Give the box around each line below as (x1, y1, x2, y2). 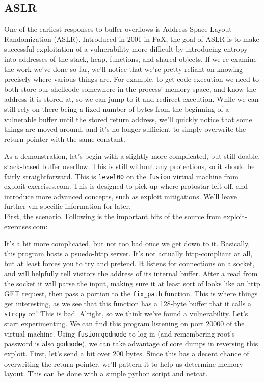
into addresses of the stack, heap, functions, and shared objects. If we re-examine (4, 53, 257, 64)
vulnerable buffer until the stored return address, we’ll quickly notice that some (4, 113, 252, 124)
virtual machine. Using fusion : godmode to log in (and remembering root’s (4, 328, 235, 339)
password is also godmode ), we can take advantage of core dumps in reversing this (4, 338, 258, 349)
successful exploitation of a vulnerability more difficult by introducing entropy (4, 43, 248, 54)
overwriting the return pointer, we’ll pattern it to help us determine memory (4, 358, 244, 369)
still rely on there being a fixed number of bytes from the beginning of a (4, 103, 229, 114)
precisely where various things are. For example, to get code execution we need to (4, 74, 259, 84)
